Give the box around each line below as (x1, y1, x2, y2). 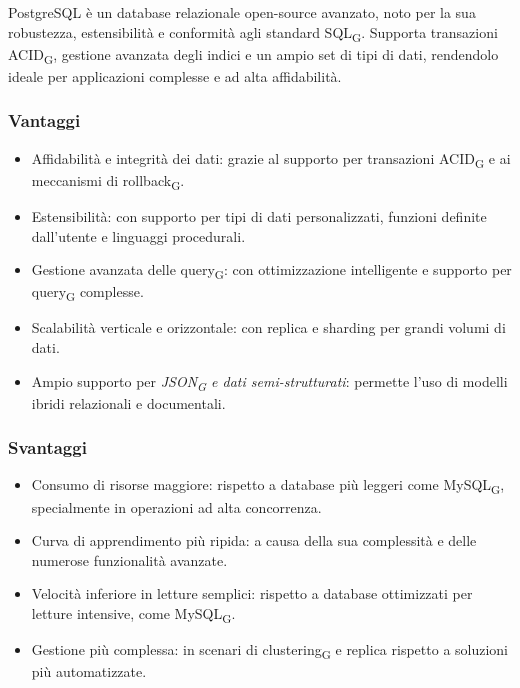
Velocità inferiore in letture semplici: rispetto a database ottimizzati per (31, 583, 473, 604)
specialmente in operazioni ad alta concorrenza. (31, 496, 322, 517)
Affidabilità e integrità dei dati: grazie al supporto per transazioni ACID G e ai (31, 147, 511, 171)
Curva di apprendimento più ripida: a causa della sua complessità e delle (31, 530, 477, 551)
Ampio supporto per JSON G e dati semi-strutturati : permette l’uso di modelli (31, 370, 508, 394)
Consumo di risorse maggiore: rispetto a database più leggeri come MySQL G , (31, 474, 505, 498)
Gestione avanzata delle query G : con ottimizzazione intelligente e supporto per (31, 259, 512, 282)
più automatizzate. (31, 661, 147, 682)
